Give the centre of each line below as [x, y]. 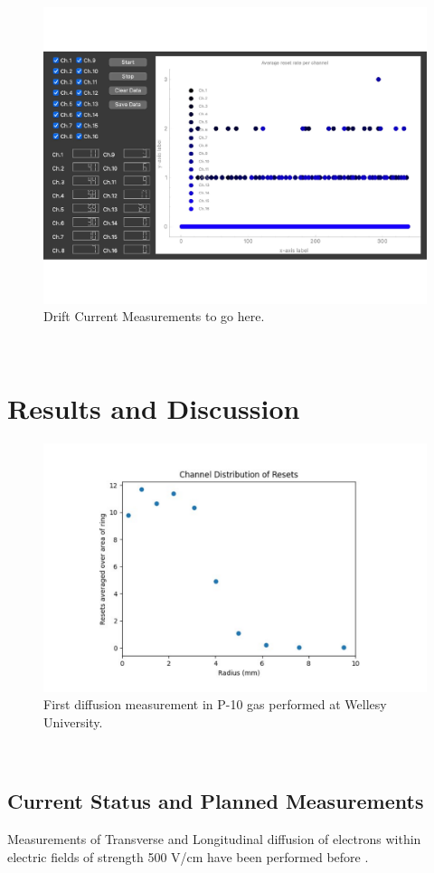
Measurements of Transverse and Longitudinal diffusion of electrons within [214, 839]
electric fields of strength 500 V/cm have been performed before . [188, 856]
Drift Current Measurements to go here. [154, 316]
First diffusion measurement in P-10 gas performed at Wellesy [215, 704]
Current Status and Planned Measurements [216, 801]
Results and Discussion [154, 408]
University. [73, 721]
